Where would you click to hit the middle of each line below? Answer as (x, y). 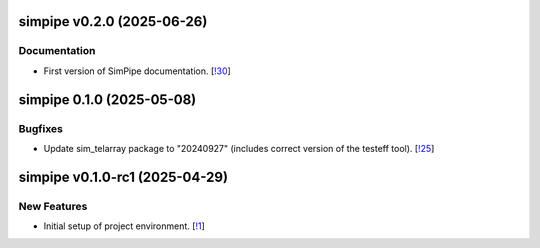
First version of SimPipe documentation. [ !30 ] (137, 71)
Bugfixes (41, 128)
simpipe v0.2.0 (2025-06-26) (113, 21)
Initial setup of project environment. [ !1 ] (124, 226)
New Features (53, 206)
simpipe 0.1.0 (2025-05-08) (107, 99)
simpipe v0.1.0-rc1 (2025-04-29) (123, 176)
